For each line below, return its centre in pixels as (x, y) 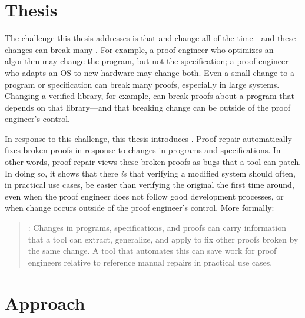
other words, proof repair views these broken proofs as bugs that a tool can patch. (153, 162)
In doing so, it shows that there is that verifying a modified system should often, (150, 173)
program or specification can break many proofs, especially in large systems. (142, 84)
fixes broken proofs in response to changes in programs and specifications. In (143, 150)
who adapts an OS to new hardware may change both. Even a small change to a (150, 72)
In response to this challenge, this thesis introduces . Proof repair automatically (148, 138)
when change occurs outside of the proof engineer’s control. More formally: (140, 208)
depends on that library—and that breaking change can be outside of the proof (147, 107)
